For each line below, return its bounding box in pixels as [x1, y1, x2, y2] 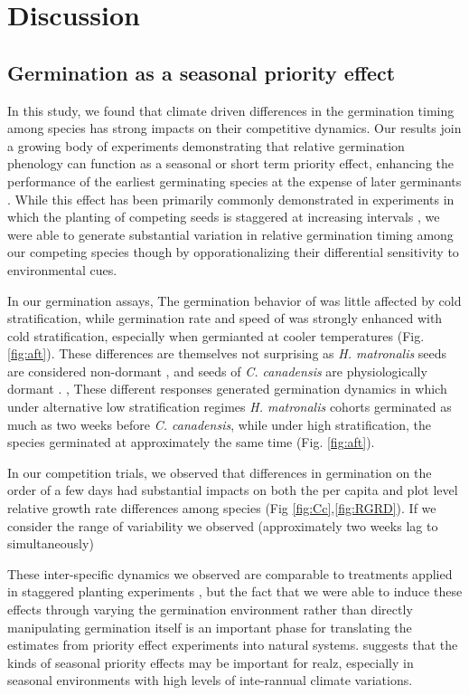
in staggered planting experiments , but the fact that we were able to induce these [7, 582, 463, 601]
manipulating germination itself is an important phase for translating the [7, 617, 412, 636]
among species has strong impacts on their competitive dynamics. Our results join [7, 119, 462, 138]
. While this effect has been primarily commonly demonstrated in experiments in [7, 189, 455, 208]
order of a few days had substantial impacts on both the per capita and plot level [7, 481, 458, 500]
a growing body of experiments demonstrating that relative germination [7, 136, 405, 155]
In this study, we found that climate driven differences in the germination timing [7, 100, 455, 119]
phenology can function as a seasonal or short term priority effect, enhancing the [7, 154, 455, 173]
